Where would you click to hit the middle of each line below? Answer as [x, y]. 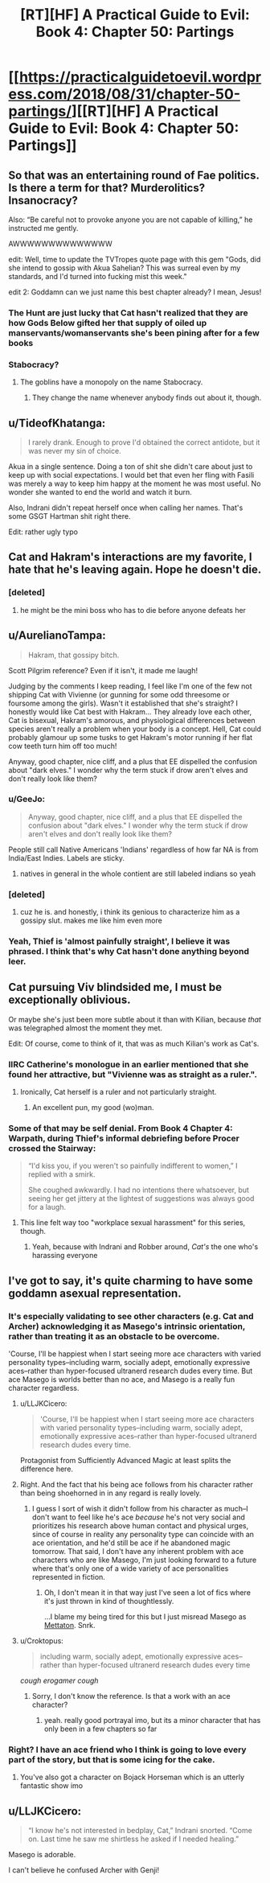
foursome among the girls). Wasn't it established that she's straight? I [123, 703]
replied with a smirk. [61, 1174]
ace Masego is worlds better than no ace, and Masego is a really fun [122, 1379]
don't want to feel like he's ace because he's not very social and [138, 1517]
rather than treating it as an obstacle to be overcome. [114, 1336]
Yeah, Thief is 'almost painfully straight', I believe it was [119, 941]
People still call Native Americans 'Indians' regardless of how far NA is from [133, 849]
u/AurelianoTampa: [57, 636]
